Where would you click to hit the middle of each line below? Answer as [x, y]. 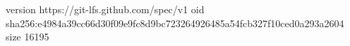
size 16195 [28, 37]
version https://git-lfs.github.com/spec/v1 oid [105, 9]
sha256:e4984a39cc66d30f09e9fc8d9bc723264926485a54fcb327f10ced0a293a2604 [175, 23]
